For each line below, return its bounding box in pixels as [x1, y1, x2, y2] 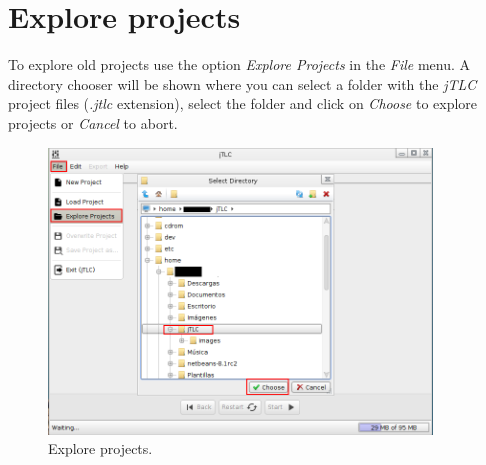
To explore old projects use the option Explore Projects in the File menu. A [8, 54, 471, 75]
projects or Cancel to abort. [8, 112, 178, 133]
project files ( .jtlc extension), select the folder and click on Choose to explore [8, 93, 478, 114]
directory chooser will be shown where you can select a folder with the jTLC [8, 73, 477, 94]
